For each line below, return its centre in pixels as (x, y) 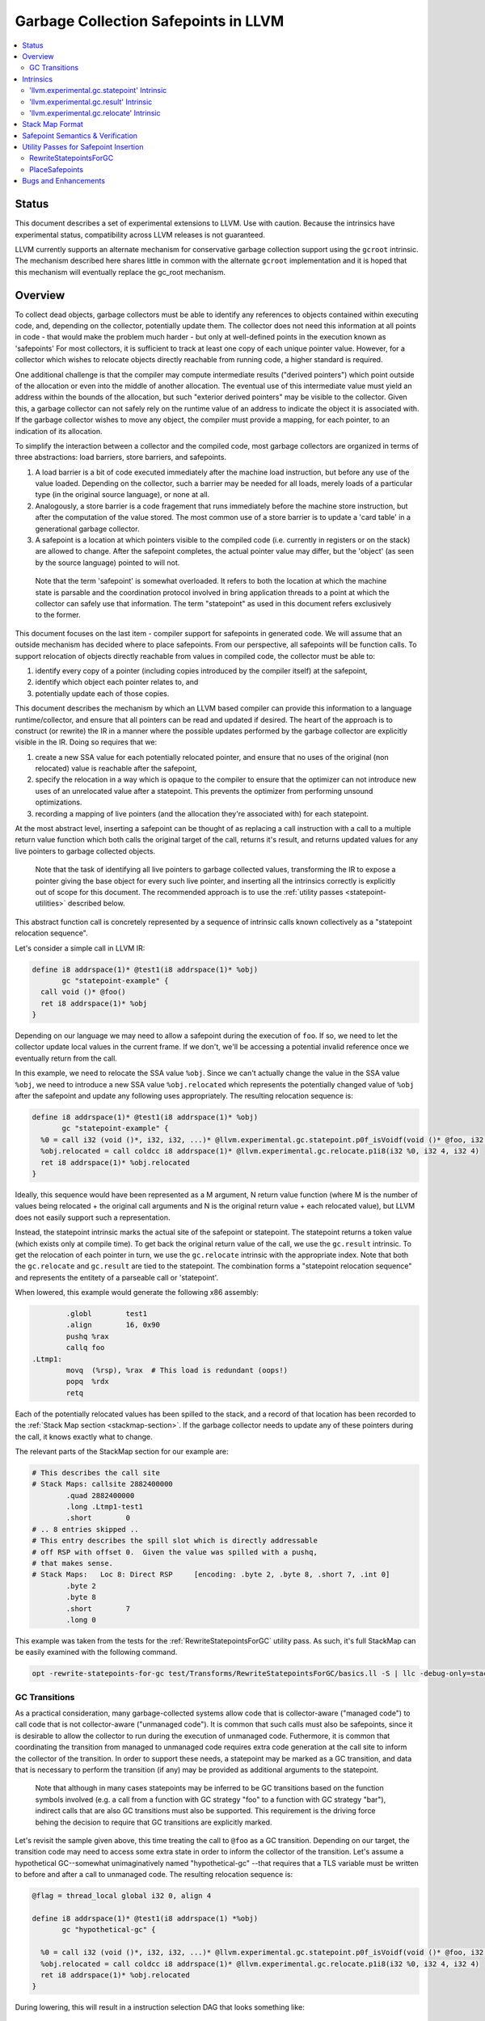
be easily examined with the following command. (96, 1652)
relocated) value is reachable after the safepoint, (116, 769)
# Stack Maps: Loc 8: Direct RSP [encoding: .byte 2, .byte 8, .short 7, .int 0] (211, 1575)
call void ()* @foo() (84, 992)
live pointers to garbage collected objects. (85, 851)
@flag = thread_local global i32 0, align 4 (122, 1896)
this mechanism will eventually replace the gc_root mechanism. (120, 272)
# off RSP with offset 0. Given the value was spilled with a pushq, (175, 1552)
